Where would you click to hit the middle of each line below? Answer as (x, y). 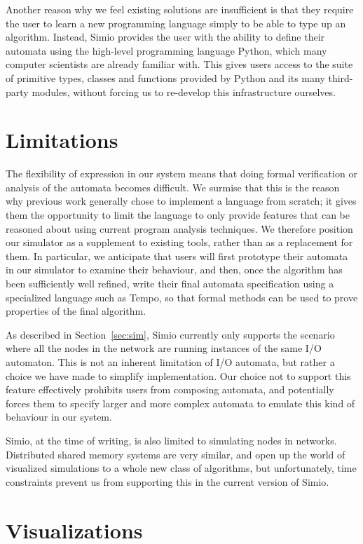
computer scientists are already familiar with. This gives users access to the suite (179, 64)
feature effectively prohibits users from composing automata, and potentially (170, 389)
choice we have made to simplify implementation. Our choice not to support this (178, 375)
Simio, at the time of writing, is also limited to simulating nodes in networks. (171, 440)
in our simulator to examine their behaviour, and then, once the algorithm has (174, 270)
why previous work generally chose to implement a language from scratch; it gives (181, 201)
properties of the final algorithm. (76, 311)
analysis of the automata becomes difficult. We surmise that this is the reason (173, 187)
